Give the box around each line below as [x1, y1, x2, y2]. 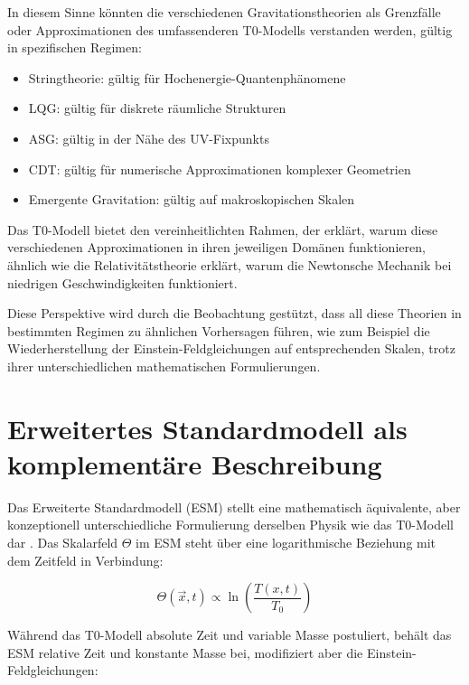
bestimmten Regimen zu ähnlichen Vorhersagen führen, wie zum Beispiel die [7, 321, 430, 340]
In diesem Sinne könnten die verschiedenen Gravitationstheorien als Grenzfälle [7, 3, 441, 21]
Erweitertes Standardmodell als [7, 409, 408, 446]
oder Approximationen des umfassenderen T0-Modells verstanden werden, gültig [7, 20, 453, 39]
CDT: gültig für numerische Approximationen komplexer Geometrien [28, 159, 411, 178]
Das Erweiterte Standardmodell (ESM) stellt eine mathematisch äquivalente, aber [7, 497, 461, 516]
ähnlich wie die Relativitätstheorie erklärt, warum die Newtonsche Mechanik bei [7, 255, 452, 274]
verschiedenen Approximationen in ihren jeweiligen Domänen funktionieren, [7, 238, 426, 257]
